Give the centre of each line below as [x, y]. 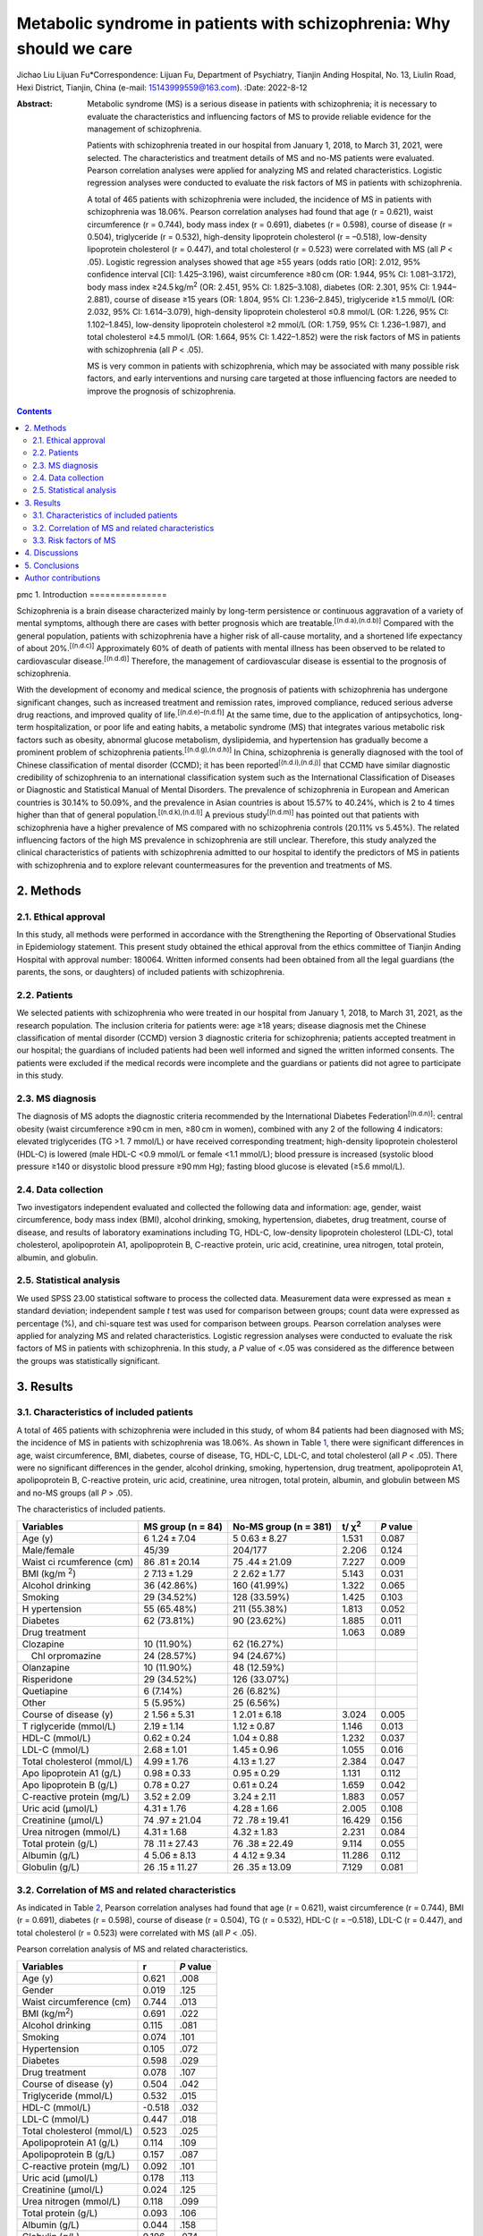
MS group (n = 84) [183, 1527]
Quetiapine [45, 1691]
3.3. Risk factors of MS [74, 540]
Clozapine [43, 1644]
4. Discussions [51, 553]
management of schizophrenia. [144, 129]
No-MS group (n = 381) [283, 1527]
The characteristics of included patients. [91, 1509]
